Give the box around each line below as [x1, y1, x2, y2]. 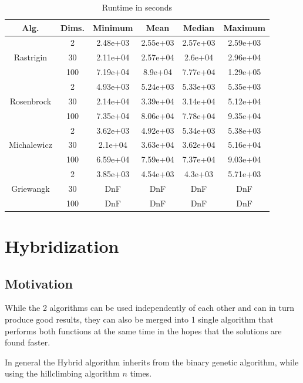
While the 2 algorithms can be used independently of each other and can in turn [5, 301, 295, 314]
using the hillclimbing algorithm [5, 367, 120, 379]
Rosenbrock [9, 94, 52, 107]
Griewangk [11, 182, 50, 194]
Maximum [223, 21, 265, 33]
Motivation [5, 274, 73, 292]
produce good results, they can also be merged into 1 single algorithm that [5, 313, 274, 325]
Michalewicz [9, 138, 52, 151]
